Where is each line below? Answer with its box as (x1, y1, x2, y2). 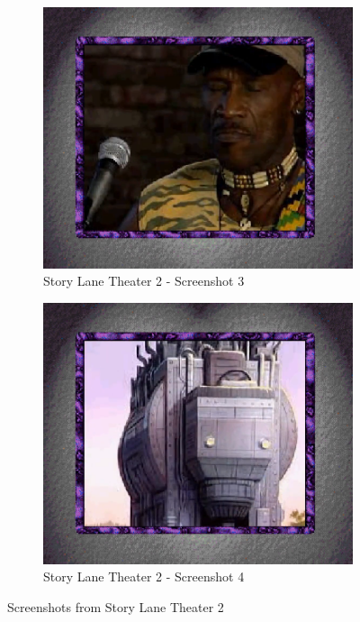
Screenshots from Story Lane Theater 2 (7, 597, 224, 616)
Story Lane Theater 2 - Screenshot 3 (43, 271, 245, 290)
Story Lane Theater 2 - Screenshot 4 (43, 567, 245, 586)
